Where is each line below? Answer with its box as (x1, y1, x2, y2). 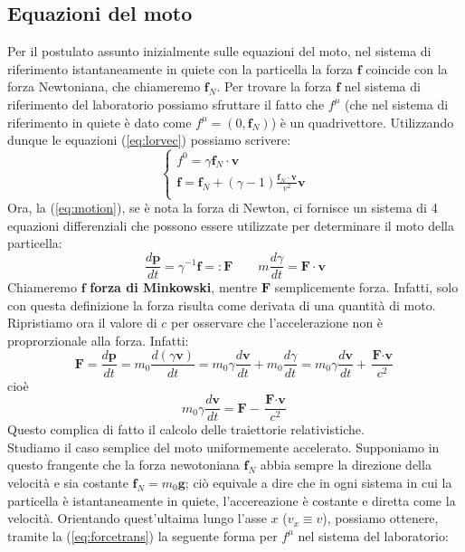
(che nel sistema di (345, 94, 449, 113)
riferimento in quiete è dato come (7, 112, 192, 131)
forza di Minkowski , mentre (90, 278, 258, 297)
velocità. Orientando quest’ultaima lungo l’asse (7, 509, 267, 528)
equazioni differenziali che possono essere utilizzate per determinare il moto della (7, 215, 454, 234)
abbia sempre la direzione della (260, 455, 432, 474)
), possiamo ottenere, (322, 509, 439, 528)
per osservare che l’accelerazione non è (171, 313, 384, 332)
